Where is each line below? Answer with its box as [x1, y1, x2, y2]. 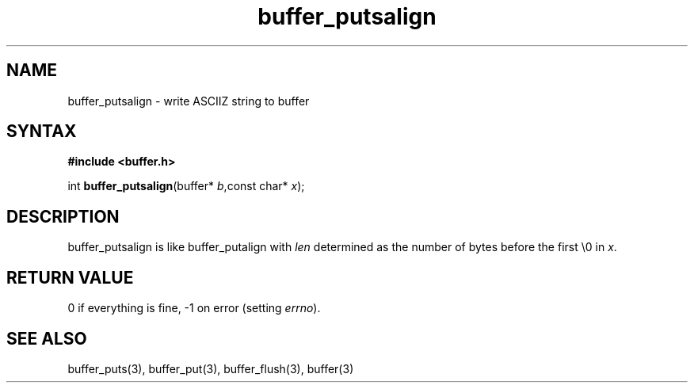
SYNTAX [6, 121, 77, 142]
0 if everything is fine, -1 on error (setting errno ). [67, 301, 321, 315]
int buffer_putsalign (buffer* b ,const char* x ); [67, 179, 305, 193]
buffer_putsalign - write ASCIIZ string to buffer [67, 93, 310, 108]
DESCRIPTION [6, 206, 120, 227]
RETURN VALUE [6, 267, 134, 288]
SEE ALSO [6, 328, 87, 349]
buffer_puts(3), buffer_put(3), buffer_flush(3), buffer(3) [67, 361, 354, 376]
